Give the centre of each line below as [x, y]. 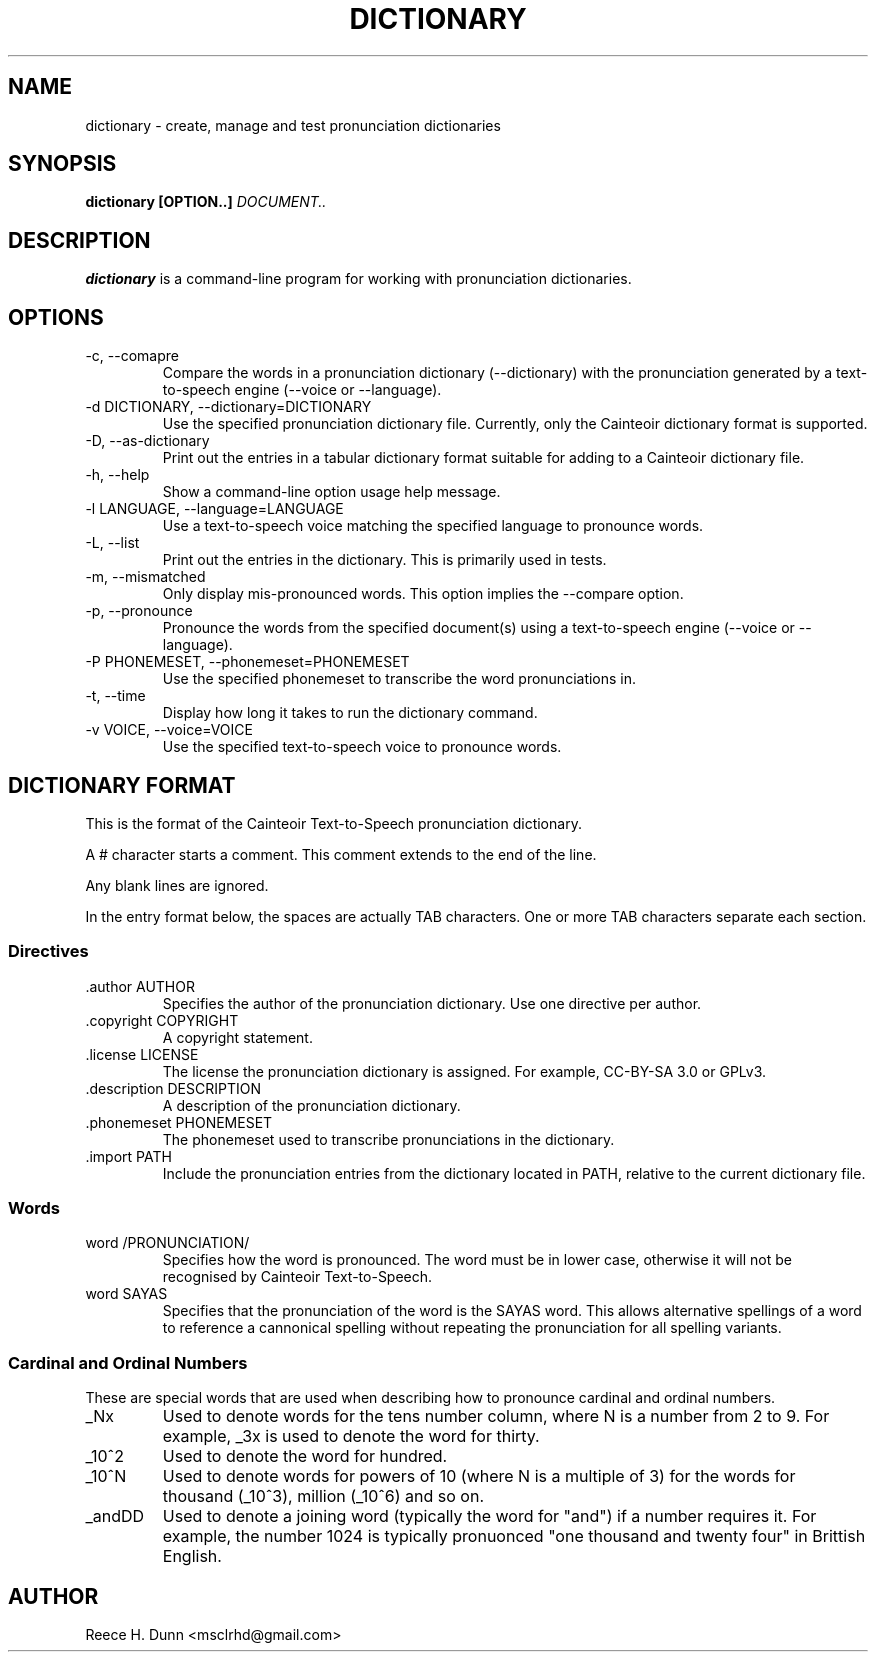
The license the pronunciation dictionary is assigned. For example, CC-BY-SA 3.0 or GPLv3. [464, 1071]
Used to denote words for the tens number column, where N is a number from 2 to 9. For [496, 1416]
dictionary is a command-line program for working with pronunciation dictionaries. [358, 279]
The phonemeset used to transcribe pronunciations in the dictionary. [388, 1139]
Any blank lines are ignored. [177, 885]
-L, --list [112, 543]
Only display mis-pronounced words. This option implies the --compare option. [423, 594]
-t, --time [115, 696]
